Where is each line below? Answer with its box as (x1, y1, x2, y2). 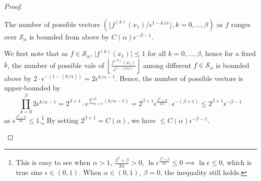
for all (148, 48, 166, 58)
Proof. (4, 1, 23, 11)
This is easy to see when (16, 157, 91, 167)
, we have (127, 114, 156, 125)
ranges (231, 18, 251, 29)
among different (143, 59, 191, 70)
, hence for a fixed (201, 48, 256, 58)
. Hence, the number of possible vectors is (115, 72, 243, 83)
